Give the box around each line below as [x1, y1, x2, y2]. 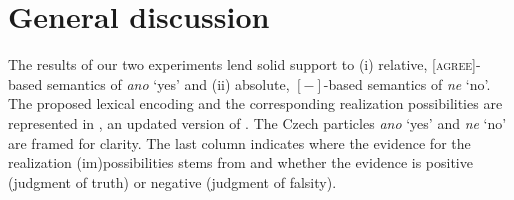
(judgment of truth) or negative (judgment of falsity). [8, 171, 337, 192]
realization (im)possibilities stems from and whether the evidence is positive [8, 152, 473, 173]
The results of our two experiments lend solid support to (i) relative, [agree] [8, 54, 476, 75]
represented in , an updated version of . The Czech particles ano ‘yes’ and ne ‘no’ [8, 112, 507, 133]
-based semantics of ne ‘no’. [323, 73, 491, 94]
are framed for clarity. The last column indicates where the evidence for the [8, 132, 471, 153]
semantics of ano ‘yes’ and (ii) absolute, [46, 73, 290, 94]
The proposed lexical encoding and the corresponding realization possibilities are [8, 93, 503, 114]
